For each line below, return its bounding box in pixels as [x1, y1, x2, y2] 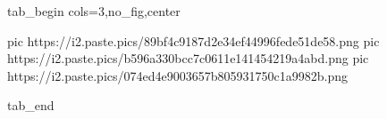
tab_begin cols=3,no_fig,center [7, 2, 181, 20]
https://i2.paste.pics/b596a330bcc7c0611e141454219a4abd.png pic [7, 49, 369, 67]
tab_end [7, 96, 55, 115]
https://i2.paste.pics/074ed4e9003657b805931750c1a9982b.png [7, 66, 348, 84]
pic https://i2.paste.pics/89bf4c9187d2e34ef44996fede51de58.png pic [7, 31, 380, 50]
